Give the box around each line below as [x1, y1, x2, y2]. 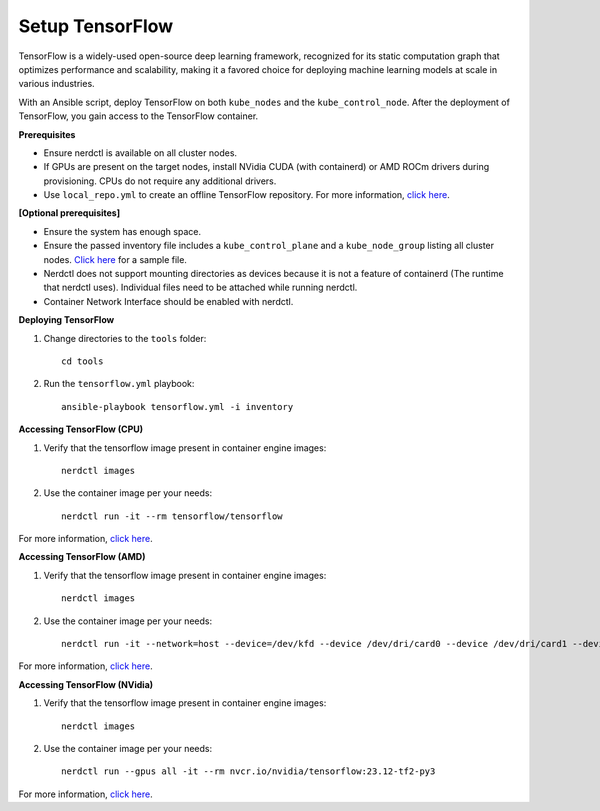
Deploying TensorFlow [18, 314, 115, 326]
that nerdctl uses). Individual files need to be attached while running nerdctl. [43, 281, 358, 294]
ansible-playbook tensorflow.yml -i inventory [61, 401, 294, 412]
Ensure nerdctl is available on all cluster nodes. [43, 146, 238, 159]
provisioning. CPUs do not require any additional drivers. [43, 175, 277, 187]
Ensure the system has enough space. [43, 225, 202, 237]
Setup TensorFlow [18, 15, 174, 37]
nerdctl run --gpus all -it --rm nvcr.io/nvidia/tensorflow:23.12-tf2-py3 [61, 766, 436, 777]
